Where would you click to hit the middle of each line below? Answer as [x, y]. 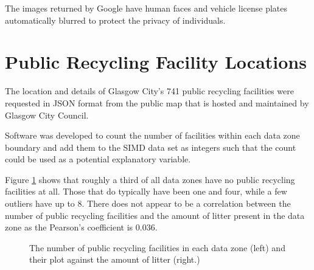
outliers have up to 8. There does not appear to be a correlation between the [148, 203]
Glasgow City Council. [47, 115]
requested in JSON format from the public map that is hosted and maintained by [157, 102]
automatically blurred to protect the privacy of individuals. [115, 20]
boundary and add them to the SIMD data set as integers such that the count [151, 147]
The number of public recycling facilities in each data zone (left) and [157, 247]
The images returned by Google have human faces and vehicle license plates [146, 8]
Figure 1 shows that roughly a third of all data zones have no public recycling [150, 179]
